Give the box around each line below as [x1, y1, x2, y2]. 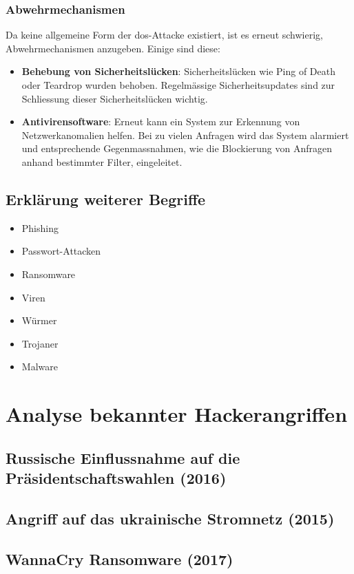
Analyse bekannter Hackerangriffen [6, 400, 348, 428]
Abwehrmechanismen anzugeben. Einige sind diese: [6, 41, 220, 55]
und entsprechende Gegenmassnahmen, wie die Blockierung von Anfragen [21, 141, 332, 156]
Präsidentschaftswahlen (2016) [6, 467, 227, 489]
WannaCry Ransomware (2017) [6, 548, 233, 569]
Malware [21, 359, 58, 374]
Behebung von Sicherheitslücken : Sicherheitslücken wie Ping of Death [21, 64, 335, 78]
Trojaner [21, 336, 59, 350]
